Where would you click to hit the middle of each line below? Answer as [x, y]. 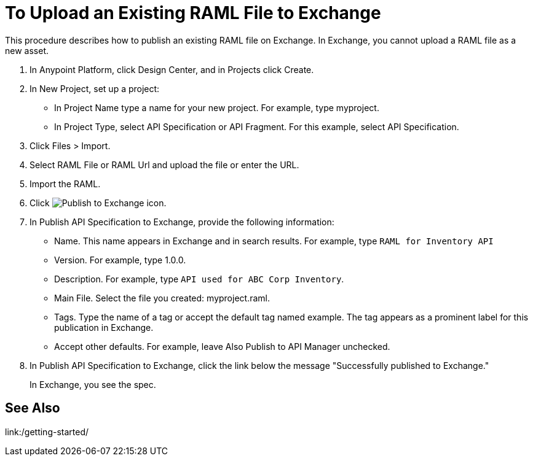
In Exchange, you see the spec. [93, 384]
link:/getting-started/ [47, 432]
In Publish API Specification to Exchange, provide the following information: [182, 222]
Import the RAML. [65, 184]
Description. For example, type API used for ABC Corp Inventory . [199, 279]
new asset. [27, 50]
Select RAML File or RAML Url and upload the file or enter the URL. [164, 165]
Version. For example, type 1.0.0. [120, 260]
